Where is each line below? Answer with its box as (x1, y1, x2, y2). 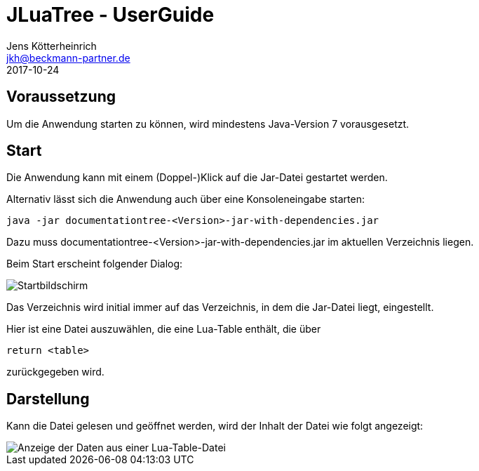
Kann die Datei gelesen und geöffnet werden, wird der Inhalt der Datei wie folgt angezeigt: (6, 420, 424, 432)
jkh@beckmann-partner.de (6, 51, 130, 64)
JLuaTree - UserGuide (6, 3, 215, 27)
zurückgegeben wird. (6, 366, 104, 378)
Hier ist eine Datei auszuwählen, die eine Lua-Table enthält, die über (6, 323, 321, 336)
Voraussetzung (6, 88, 116, 106)
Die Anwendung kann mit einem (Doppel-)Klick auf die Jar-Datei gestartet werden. (6, 171, 388, 184)
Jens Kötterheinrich (6, 39, 97, 52)
